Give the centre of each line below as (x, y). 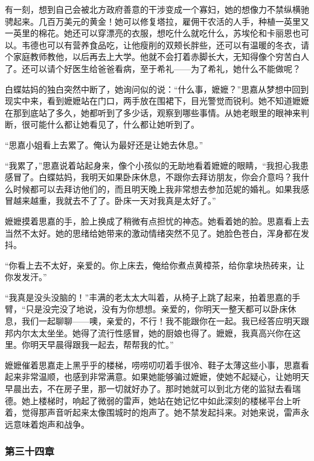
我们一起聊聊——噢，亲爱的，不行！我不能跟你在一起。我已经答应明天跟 (165, 321)
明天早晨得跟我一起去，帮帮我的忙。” (102, 345)
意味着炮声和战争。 (51, 424)
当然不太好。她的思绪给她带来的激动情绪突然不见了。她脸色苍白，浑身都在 (153, 233)
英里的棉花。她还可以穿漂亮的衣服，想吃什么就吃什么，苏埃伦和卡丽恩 (152, 33)
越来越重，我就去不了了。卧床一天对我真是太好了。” (114, 201)
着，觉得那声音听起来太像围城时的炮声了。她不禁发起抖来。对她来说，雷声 (153, 412)
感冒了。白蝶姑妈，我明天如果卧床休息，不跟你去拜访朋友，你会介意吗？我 (153, 177)
